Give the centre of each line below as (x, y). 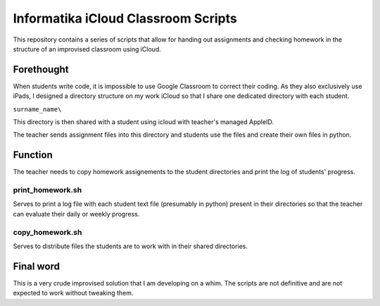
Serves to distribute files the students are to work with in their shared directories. (131, 246)
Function (33, 155)
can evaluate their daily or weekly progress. (76, 214)
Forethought (41, 69)
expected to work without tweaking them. (73, 293)
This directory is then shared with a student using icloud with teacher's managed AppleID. (144, 122)
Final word (36, 266)
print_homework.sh (47, 190)
